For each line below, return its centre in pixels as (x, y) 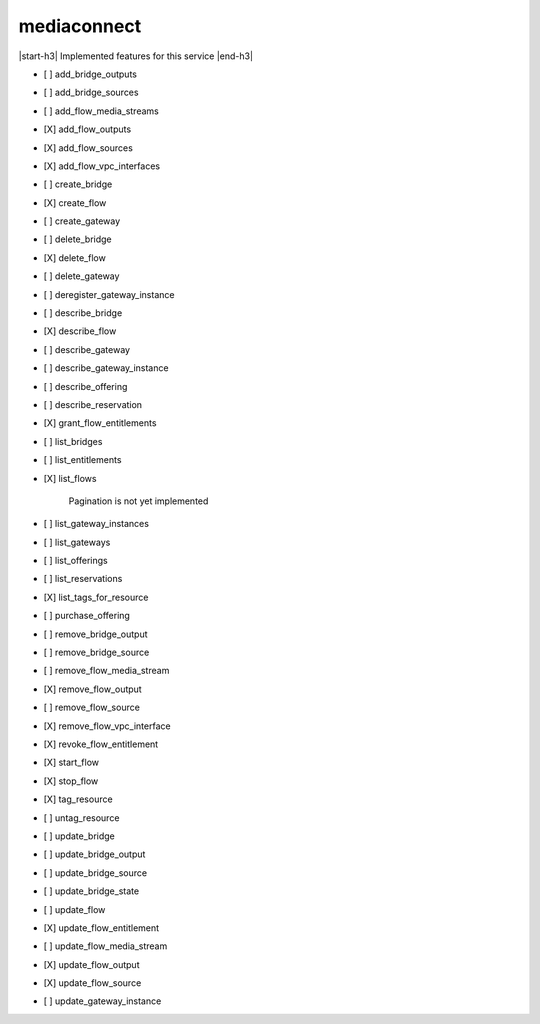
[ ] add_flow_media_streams (101, 111)
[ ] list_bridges (73, 441)
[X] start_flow (71, 762)
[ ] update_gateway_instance (102, 1001)
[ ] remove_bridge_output (96, 634)
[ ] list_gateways (77, 542)
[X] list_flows (70, 478)
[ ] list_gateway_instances (96, 524)
